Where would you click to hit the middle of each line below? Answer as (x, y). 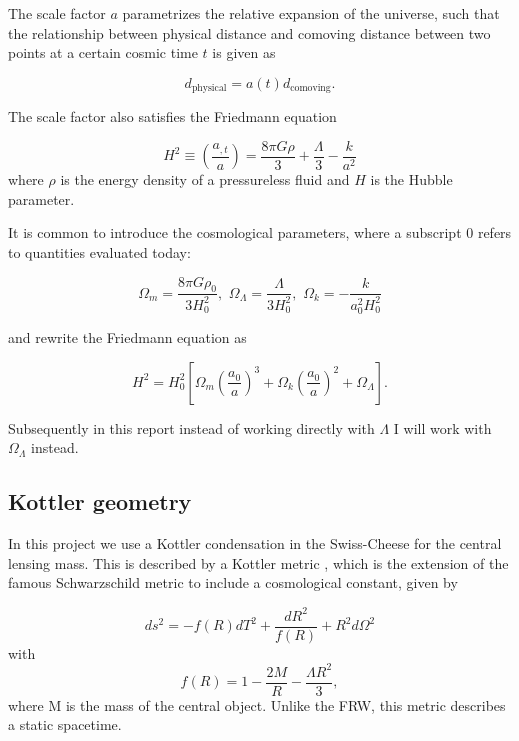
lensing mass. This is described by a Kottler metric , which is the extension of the (258, 562)
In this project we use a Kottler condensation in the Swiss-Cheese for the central (255, 543)
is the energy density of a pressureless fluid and (205, 179)
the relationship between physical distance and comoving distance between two (249, 32)
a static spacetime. (65, 724)
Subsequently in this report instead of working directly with (191, 427)
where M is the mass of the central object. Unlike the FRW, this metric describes (257, 704)
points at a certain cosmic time (103, 52)
